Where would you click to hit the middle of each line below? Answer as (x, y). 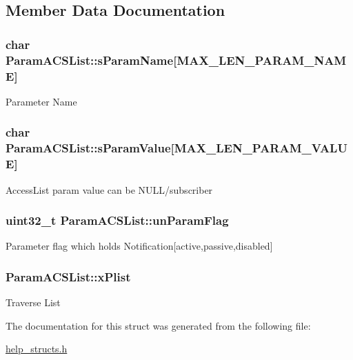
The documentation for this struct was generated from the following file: (158, 325)
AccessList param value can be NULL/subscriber (109, 189)
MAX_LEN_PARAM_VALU (261, 148)
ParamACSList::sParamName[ (91, 60)
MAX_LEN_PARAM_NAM (262, 60)
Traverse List (33, 302)
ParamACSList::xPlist (68, 276)
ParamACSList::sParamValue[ (90, 148)
